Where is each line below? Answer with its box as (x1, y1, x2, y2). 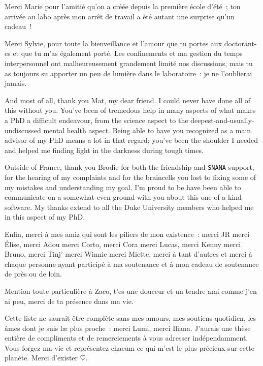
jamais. (5, 78, 27, 88)
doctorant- (224, 38, 257, 48)
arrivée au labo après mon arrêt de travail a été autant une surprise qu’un (5, 11, 235, 21)
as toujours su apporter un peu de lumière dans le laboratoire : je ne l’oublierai (5, 68, 252, 78)
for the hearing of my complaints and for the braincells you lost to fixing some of (5, 171, 256, 182)
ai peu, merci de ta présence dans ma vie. (5, 295, 134, 306)
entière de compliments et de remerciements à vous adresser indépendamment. (5, 332, 248, 343)
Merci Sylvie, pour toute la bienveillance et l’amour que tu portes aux (5, 38, 222, 48)
